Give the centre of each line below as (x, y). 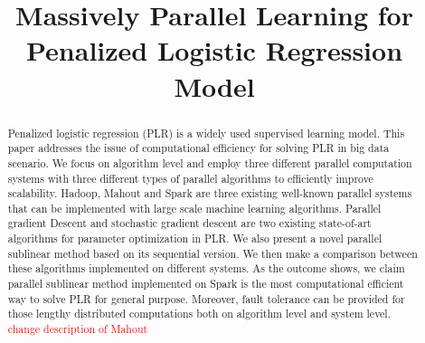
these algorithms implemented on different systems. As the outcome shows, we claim (206, 268)
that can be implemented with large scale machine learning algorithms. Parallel (194, 208)
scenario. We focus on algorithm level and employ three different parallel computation (210, 162)
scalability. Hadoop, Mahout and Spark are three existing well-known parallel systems (210, 193)
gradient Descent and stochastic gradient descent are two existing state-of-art (189, 223)
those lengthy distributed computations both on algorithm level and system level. (199, 314)
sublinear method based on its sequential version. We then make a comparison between (212, 253)
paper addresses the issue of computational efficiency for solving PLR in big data (198, 148)
